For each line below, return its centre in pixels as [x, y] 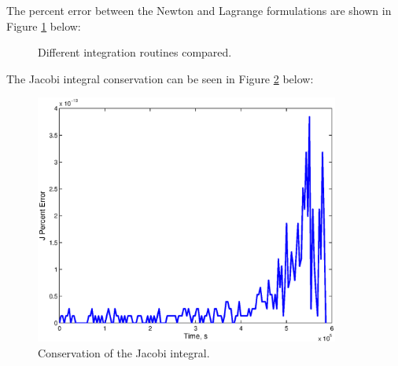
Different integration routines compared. [135, 52]
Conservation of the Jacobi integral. [124, 352]
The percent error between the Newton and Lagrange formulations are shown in [199, 10]
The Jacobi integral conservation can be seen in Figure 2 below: [160, 78]
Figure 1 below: [44, 26]
